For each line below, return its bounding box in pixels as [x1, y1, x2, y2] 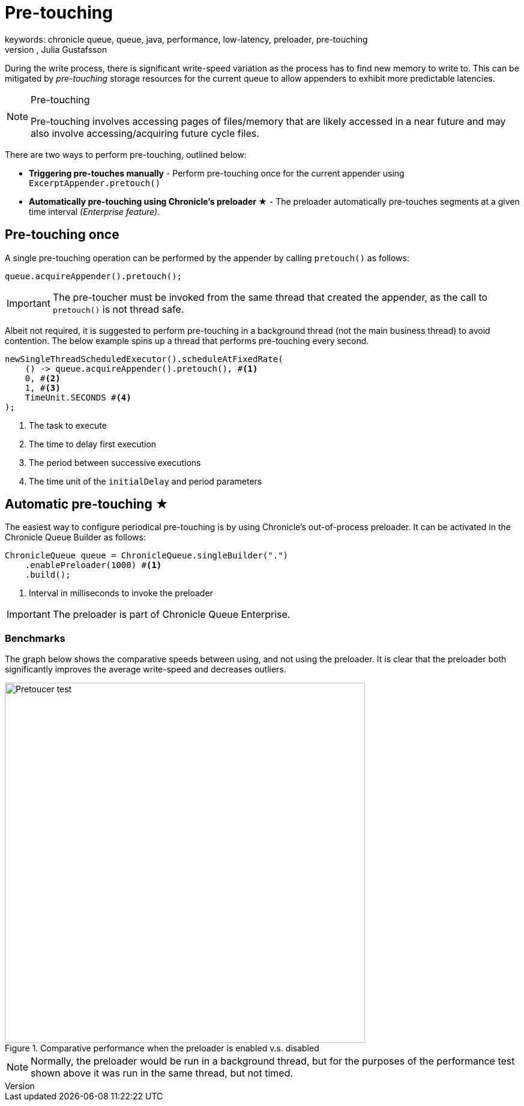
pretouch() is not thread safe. [52, 303, 184, 315]
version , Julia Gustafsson [5, 44, 107, 55]
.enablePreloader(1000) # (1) [25, 560, 162, 570]
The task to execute [29, 420, 107, 431]
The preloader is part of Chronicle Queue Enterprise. [52, 608, 291, 621]
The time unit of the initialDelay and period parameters [29, 476, 262, 486]
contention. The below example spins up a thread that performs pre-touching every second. [5, 335, 369, 346]
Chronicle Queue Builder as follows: [5, 532, 146, 543]
